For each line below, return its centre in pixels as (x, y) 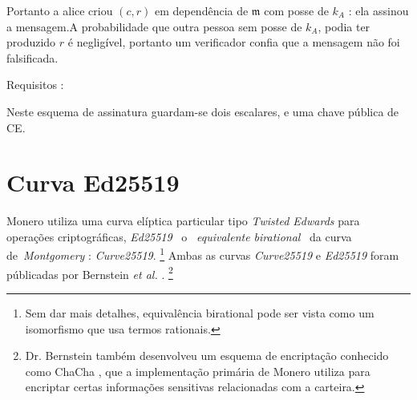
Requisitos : (35, 85)
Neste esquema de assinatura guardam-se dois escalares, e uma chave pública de (203, 111)
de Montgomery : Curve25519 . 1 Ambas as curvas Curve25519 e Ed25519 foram (203, 254)
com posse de (296, 10)
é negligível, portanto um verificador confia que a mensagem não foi (234, 42)
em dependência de (201, 10)
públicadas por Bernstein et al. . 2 (90, 273)
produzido (31, 42)
